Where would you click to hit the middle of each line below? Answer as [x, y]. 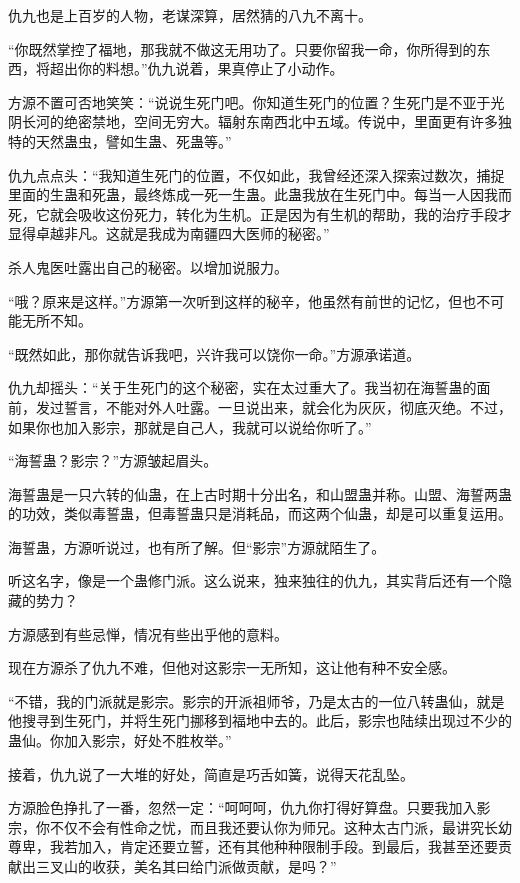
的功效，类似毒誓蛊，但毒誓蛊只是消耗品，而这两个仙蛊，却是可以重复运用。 [260, 513]
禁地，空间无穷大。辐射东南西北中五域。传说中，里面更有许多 [294, 121]
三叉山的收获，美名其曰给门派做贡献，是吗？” [186, 866]
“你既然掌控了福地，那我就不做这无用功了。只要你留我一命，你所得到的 [242, 48]
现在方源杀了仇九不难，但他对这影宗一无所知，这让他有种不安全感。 [232, 667]
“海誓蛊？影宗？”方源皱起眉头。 [113, 460]
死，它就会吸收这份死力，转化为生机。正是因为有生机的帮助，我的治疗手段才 [260, 213]
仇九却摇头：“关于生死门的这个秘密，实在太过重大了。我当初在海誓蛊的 [242, 387]
